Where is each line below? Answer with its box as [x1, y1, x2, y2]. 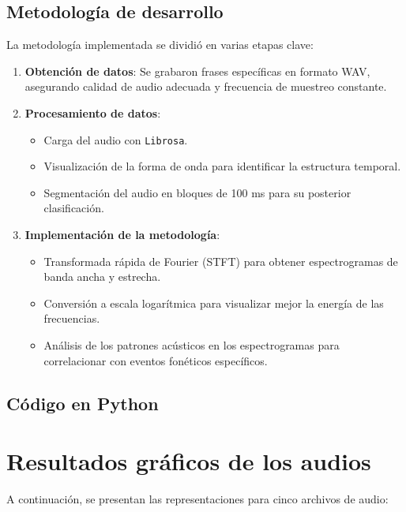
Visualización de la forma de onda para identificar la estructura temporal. [43, 158, 401, 174]
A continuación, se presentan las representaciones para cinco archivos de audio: [6, 491, 389, 507]
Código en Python [6, 391, 159, 415]
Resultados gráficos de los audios [6, 445, 371, 477]
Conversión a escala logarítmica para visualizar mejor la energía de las [43, 294, 384, 311]
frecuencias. [43, 310, 100, 327]
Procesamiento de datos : [24, 104, 161, 121]
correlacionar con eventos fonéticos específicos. [43, 352, 268, 368]
